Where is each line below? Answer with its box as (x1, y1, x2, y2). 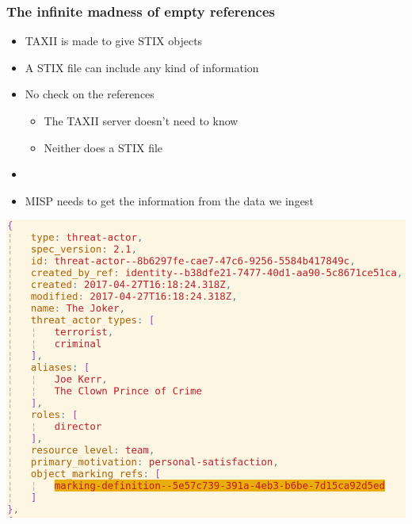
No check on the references (25, 86, 154, 102)
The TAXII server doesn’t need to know (44, 113, 238, 128)
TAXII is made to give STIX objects (25, 33, 203, 49)
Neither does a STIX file (44, 139, 163, 155)
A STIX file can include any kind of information (25, 59, 259, 75)
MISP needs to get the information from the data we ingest (25, 192, 314, 208)
